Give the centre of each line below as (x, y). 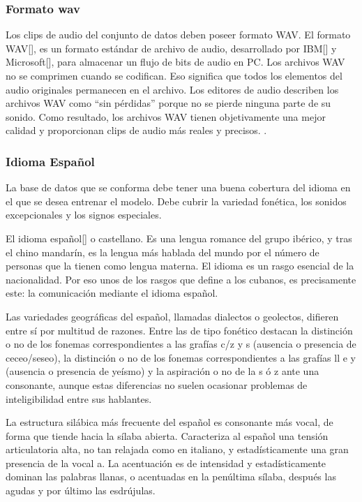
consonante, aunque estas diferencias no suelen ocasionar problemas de (157, 384)
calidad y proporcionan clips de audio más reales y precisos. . (136, 130)
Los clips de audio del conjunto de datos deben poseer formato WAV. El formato (178, 35)
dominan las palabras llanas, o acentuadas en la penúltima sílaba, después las (171, 477)
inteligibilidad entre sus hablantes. (79, 398)
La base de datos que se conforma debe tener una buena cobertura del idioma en (178, 187)
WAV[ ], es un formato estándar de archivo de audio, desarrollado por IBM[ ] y (171, 48)
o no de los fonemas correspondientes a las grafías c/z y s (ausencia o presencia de (181, 344)
